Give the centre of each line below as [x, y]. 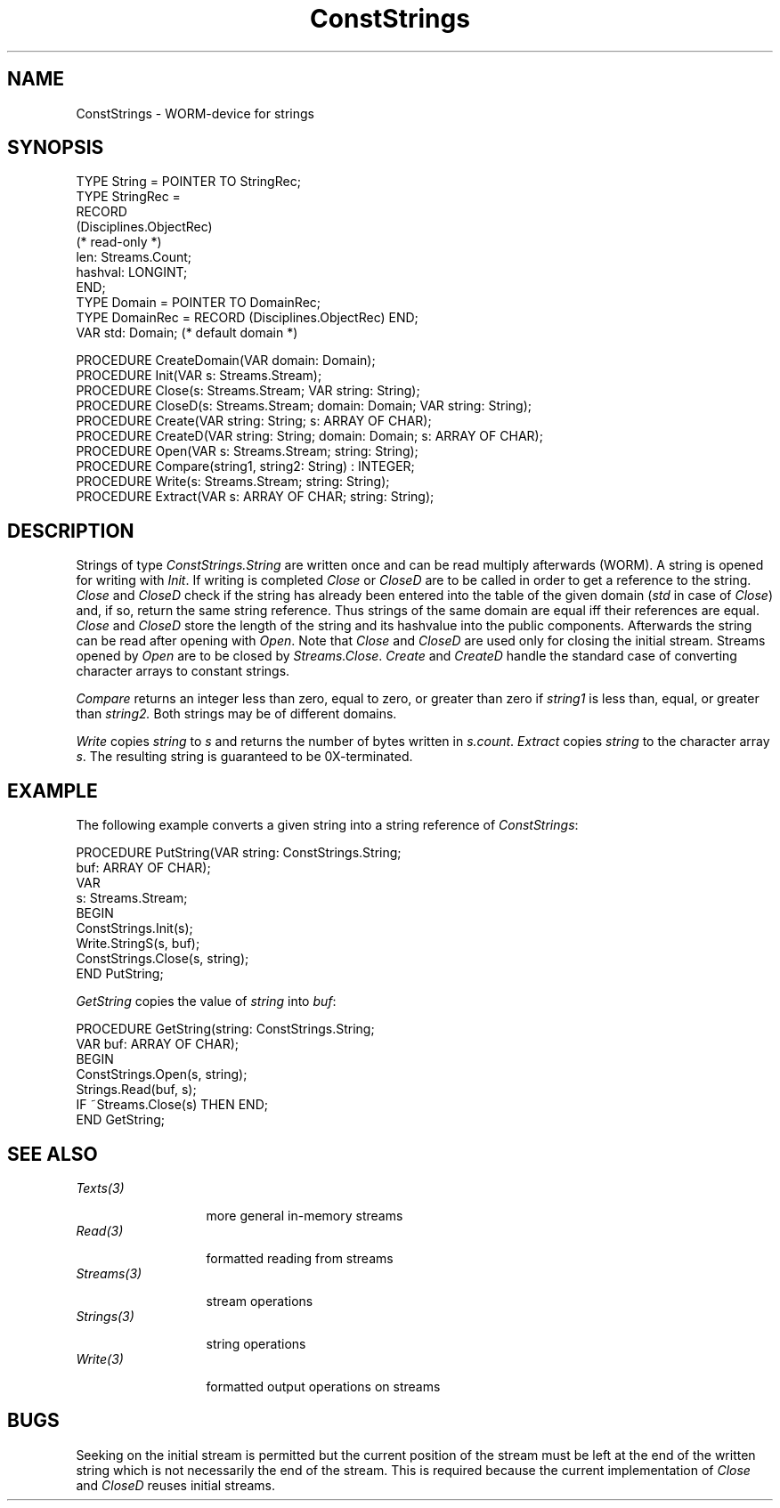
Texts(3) [100, 1188]
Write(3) [100, 1358]
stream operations [260, 1301]
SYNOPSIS [56, 148]
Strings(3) [105, 1316]
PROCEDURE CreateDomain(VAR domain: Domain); [226, 361]
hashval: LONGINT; [132, 272]
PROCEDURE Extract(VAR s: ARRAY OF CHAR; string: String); [255, 497]
